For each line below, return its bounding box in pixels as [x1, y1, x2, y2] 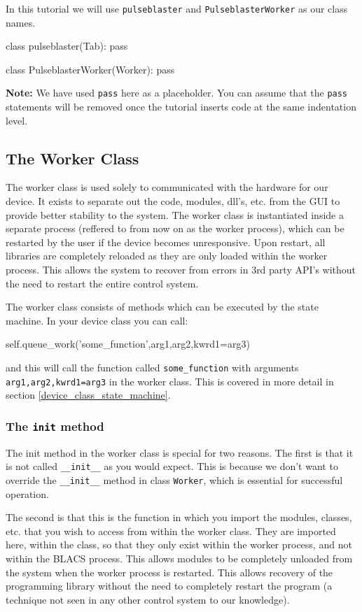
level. [6, 113, 28, 127]
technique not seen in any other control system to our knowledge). [6, 592, 290, 606]
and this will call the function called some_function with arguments [6, 360, 299, 375]
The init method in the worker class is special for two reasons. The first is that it [6, 445, 354, 460]
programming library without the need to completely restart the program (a [6, 578, 333, 593]
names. [6, 15, 36, 29]
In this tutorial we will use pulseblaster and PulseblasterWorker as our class [6, 1, 348, 15]
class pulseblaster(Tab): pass [6, 38, 128, 53]
